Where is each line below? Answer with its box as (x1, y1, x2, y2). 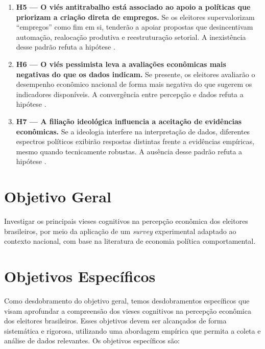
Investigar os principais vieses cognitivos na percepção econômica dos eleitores (4, 216, 248, 226)
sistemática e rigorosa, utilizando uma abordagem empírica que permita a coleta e (4, 325, 261, 336)
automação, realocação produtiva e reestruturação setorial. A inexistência (16, 31, 246, 42)
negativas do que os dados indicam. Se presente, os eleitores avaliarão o (16, 68, 255, 79)
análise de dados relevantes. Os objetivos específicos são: (4, 335, 180, 346)
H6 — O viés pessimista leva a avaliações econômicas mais (16, 58, 226, 69)
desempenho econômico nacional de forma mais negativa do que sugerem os (16, 79, 252, 89)
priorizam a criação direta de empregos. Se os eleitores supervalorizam (16, 11, 255, 22)
